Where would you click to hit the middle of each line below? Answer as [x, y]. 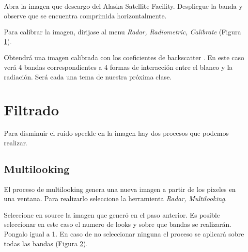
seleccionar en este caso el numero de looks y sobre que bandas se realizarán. [118, 224]
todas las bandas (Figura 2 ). [46, 243]
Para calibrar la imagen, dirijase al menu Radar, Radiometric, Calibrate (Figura [123, 32]
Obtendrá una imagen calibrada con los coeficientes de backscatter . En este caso [124, 57]
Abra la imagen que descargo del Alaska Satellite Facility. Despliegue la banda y [123, 6]
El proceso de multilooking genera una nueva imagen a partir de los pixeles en [120, 189]
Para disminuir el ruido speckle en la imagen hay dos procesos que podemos [116, 133]
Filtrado [31, 110]
